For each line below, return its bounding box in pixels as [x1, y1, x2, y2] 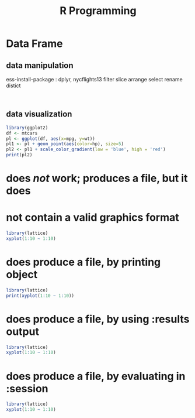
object [6, 268, 38, 282]
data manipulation [6, 60, 74, 70]
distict [6, 82, 21, 89]
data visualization [6, 109, 72, 119]
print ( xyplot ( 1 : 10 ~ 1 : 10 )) [6, 293, 75, 299]
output [6, 325, 40, 338]
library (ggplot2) [6, 125, 48, 131]
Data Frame [6, 37, 63, 50]
